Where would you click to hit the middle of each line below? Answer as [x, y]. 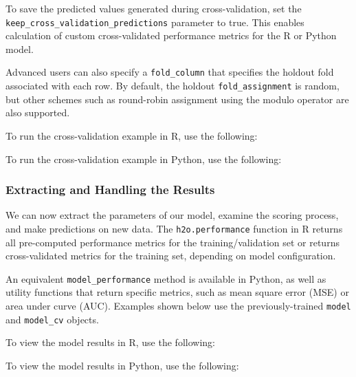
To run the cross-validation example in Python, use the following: [144, 159]
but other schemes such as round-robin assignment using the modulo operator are [177, 99]
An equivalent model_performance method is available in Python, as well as [166, 278]
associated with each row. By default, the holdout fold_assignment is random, [173, 86]
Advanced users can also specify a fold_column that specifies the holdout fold [170, 72]
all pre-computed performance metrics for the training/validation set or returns [173, 242]
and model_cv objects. [52, 319]
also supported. [38, 112]
